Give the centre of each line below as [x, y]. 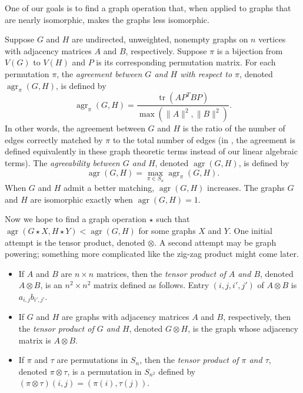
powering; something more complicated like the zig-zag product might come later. [152, 254]
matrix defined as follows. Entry [151, 285]
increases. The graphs [246, 188]
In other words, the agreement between [75, 128]
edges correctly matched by [54, 139]
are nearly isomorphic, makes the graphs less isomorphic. [107, 19]
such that [173, 219]
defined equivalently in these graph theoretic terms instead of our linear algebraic [151, 151]
